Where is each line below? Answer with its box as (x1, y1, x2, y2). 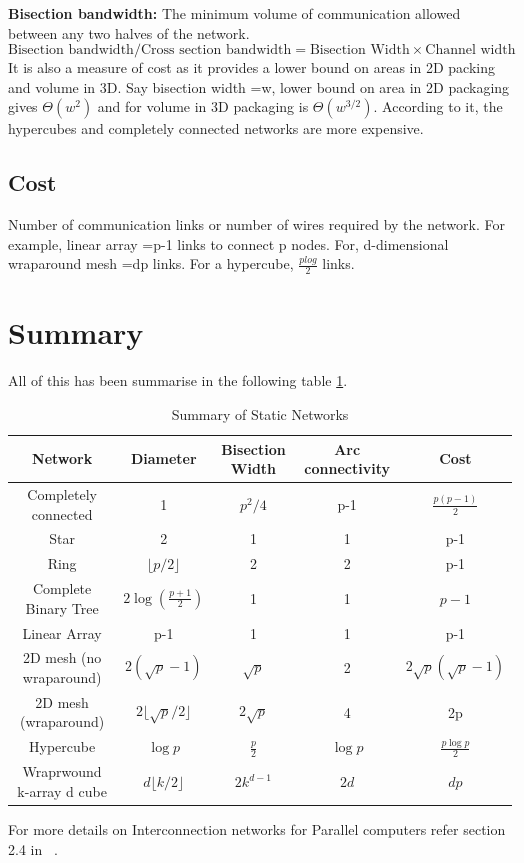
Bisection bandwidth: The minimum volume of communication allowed (8, 3, 461, 23)
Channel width (425, 43, 516, 58)
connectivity (304, 458, 390, 479)
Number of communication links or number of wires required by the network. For (8, 214, 505, 235)
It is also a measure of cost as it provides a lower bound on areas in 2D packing (8, 57, 495, 78)
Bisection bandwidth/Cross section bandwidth (8, 43, 292, 58)
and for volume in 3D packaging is (97, 96, 309, 117)
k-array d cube (17, 780, 107, 801)
